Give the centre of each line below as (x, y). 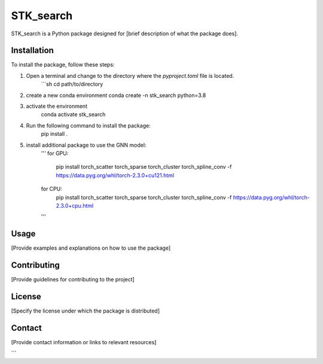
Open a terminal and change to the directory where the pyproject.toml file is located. (130, 75)
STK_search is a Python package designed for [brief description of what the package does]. (125, 34)
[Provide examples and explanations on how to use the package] (91, 248)
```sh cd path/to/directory (72, 84)
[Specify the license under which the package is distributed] (86, 311)
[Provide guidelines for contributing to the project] (73, 280)
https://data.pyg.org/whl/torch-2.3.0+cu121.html (115, 175)
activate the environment (57, 106)
